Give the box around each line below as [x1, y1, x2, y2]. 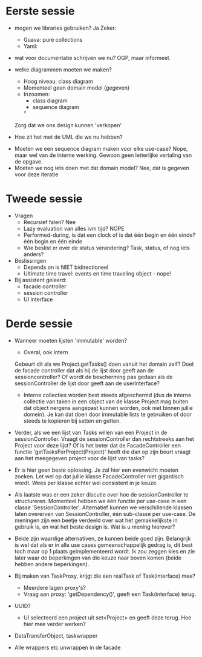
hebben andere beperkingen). [14, 560, 90, 567]
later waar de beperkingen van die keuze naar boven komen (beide [14, 554, 182, 561]
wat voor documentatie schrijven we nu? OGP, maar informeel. [14, 54, 171, 61]
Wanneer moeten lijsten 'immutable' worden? [14, 337, 128, 344]
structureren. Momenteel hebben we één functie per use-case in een [14, 497, 187, 504]
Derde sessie [5, 317, 73, 331]
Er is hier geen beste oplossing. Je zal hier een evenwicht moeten [14, 466, 179, 474]
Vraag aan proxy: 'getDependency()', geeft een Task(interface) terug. [23, 590, 197, 598]
